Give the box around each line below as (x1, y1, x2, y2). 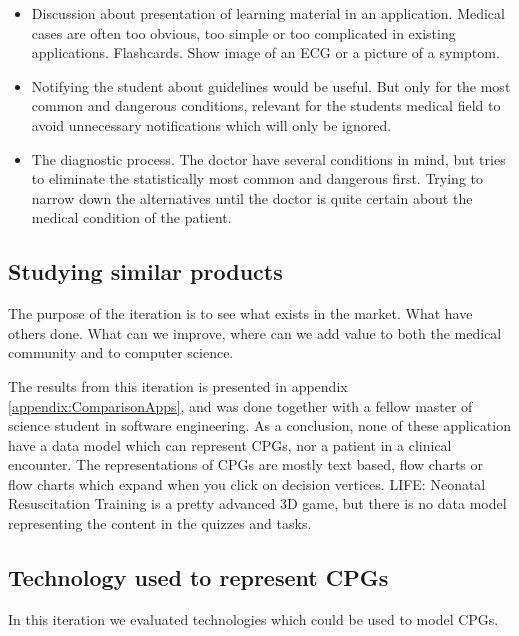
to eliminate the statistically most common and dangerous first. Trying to (31, 168, 484, 189)
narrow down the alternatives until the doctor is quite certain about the (31, 187, 473, 208)
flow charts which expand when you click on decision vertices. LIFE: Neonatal (8, 473, 486, 494)
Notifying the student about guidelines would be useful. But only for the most (31, 75, 511, 96)
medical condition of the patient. (31, 207, 232, 228)
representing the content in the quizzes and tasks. (8, 513, 312, 534)
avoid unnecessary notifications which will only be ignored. (31, 114, 392, 135)
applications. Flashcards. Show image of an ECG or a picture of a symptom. (31, 42, 500, 63)
